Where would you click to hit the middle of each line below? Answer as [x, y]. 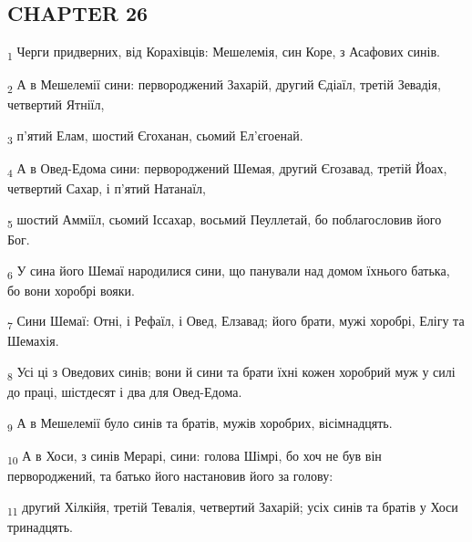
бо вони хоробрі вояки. [71, 290]
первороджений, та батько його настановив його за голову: [170, 476]
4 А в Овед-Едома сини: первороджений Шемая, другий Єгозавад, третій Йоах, [227, 169]
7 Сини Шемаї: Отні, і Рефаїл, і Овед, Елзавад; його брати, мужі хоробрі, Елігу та [236, 322]
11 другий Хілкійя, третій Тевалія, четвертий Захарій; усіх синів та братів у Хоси [233, 507]
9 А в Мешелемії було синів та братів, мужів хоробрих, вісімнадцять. [200, 423]
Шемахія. [33, 341]
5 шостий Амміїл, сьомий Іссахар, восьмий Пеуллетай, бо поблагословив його [225, 220]
